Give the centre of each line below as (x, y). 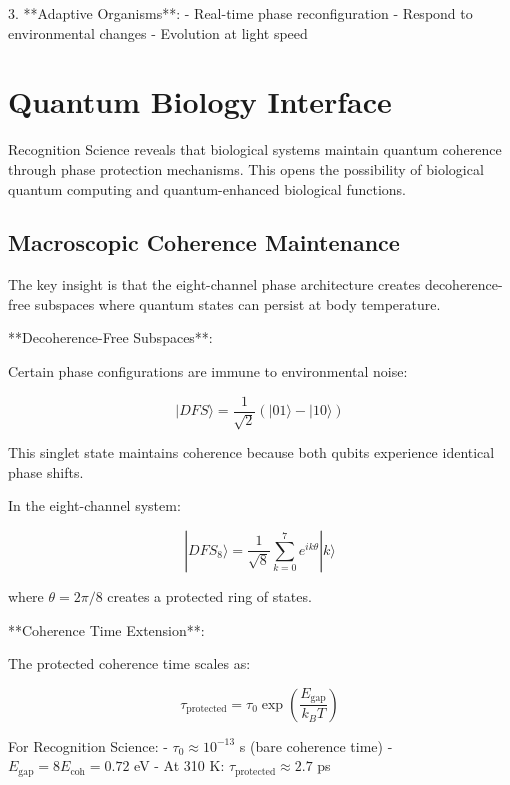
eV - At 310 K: (179, 765)
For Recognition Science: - (88, 745)
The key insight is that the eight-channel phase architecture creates (214, 284)
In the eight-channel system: (94, 505)
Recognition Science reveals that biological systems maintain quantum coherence (255, 149)
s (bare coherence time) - (316, 745)
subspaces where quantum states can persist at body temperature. (237, 303)
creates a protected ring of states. (209, 595)
